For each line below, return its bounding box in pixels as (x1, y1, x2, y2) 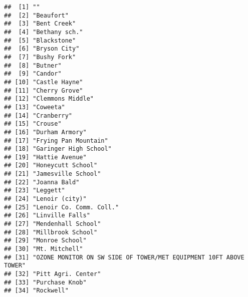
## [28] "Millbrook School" (4, 228, 98, 236)
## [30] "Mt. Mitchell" (4, 245, 83, 253)
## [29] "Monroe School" (4, 237, 87, 244)
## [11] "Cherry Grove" (4, 87, 83, 94)
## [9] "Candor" (4, 70, 62, 78)
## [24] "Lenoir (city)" (4, 195, 87, 203)
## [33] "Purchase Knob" (4, 278, 87, 286)
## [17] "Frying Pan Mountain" (4, 137, 108, 144)
